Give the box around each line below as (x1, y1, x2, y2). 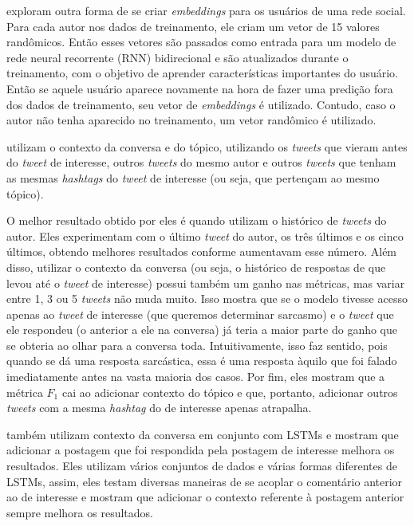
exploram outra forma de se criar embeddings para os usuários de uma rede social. (6, 2, 406, 18)
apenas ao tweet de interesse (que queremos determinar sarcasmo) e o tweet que (6, 305, 394, 322)
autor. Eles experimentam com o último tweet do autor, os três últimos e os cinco (6, 227, 404, 244)
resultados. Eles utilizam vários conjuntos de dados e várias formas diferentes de (6, 457, 397, 474)
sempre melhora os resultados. (6, 504, 153, 520)
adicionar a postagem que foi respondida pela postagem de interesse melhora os (6, 442, 395, 458)
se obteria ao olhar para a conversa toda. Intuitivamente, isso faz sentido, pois (6, 336, 388, 353)
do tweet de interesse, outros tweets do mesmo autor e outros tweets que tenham (6, 154, 396, 171)
